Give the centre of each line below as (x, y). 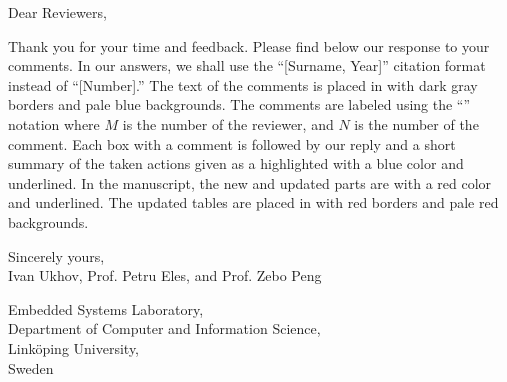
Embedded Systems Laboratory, (106, 308)
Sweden (31, 367)
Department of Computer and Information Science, (164, 328)
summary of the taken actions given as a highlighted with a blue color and (236, 163)
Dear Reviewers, (57, 12)
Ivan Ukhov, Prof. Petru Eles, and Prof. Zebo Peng (165, 275)
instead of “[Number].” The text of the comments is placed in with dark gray (243, 84)
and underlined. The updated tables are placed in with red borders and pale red (253, 202)
